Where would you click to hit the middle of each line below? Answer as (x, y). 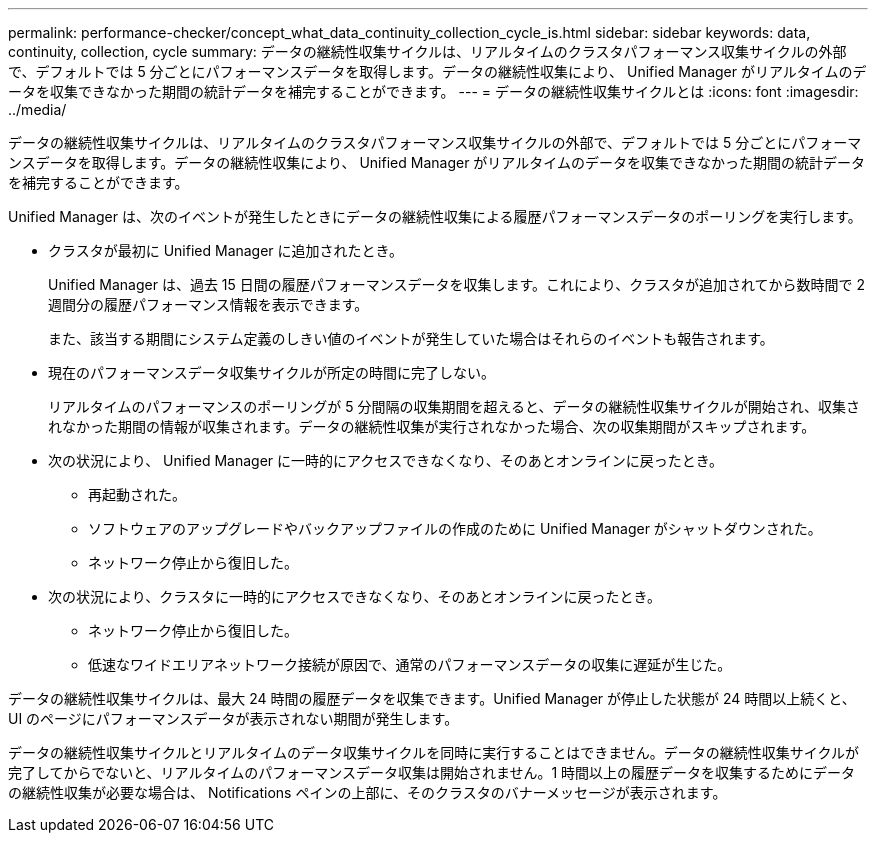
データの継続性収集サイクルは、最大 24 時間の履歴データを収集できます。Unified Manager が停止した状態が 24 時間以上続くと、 (432, 698)
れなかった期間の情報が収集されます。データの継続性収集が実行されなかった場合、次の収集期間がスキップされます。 (432, 426)
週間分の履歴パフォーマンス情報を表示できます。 (208, 304)
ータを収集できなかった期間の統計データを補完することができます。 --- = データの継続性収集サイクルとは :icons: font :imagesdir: (433, 91)
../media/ (37, 109)
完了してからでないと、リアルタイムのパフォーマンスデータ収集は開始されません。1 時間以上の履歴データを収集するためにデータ (432, 772)
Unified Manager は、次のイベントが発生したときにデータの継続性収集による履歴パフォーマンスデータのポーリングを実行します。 (435, 216)
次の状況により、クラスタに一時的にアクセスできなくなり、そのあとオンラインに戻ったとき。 (354, 596)
